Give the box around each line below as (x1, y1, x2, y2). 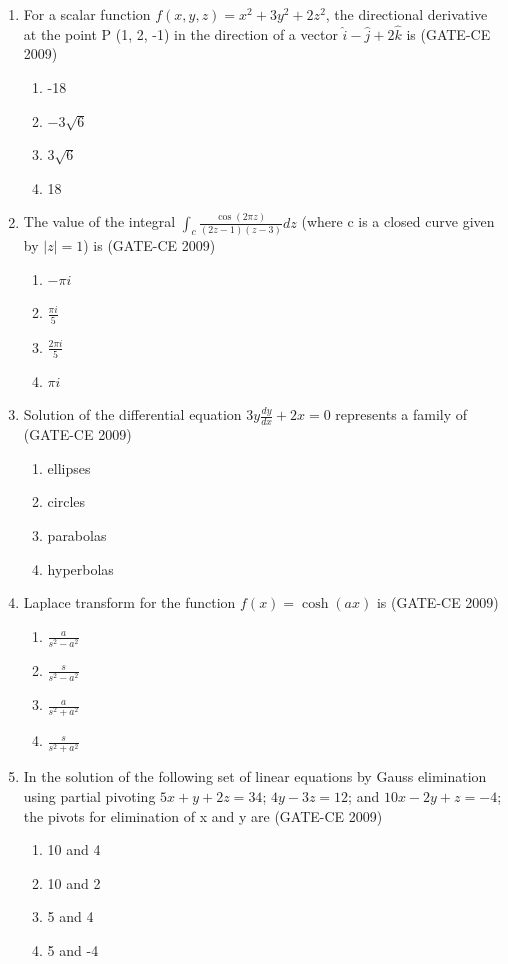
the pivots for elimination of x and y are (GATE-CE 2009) (23, 805, 383, 826)
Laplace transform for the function (23, 592, 236, 613)
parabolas (47, 525, 107, 546)
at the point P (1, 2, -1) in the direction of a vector (23, 23, 338, 44)
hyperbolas (47, 558, 114, 579)
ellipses (47, 457, 91, 478)
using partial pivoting (23, 785, 156, 806)
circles (47, 491, 86, 512)
